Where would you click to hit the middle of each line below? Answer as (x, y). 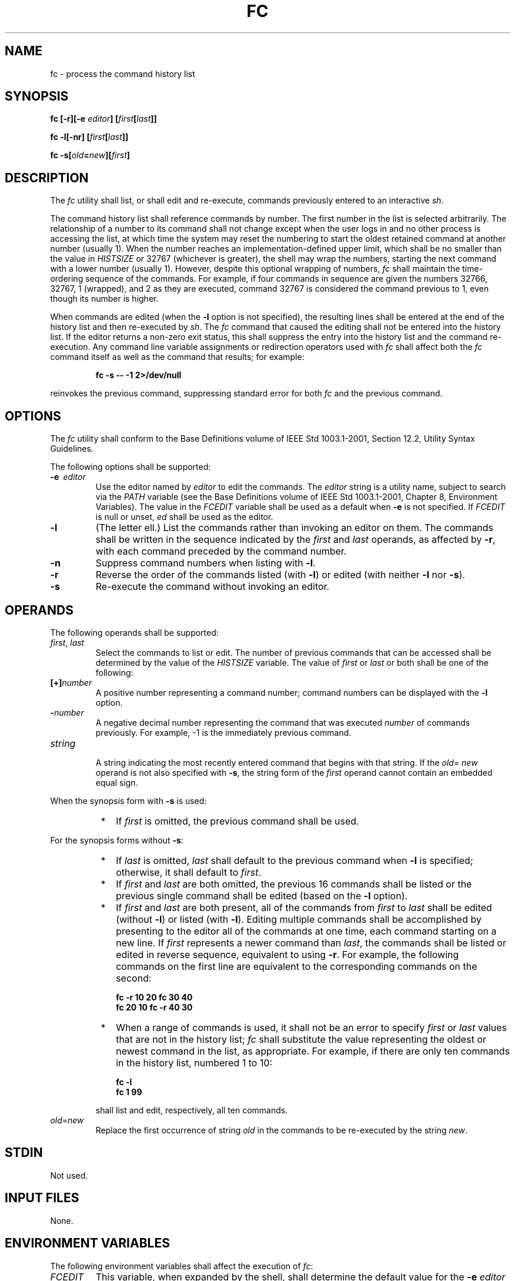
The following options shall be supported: (131, 467)
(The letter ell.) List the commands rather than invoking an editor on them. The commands (295, 528)
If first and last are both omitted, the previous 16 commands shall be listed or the (294, 884)
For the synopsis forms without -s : (117, 840)
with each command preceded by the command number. (221, 551)
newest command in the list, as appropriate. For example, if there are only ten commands (313, 1051)
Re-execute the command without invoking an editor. (213, 587)
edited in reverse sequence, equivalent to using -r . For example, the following (287, 954)
